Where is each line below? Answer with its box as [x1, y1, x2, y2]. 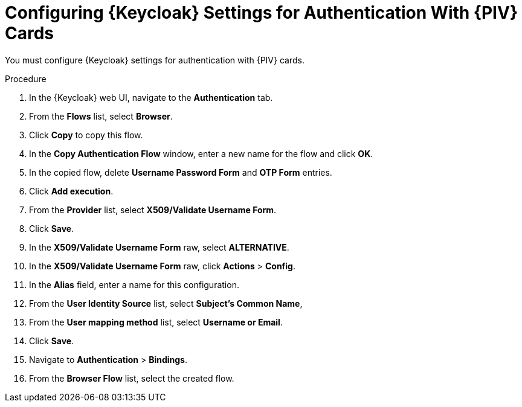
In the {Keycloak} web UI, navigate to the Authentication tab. [29, 92, 273, 103]
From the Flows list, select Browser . [29, 111, 173, 121]
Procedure [5, 73, 47, 84]
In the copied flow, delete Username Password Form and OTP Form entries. [29, 167, 332, 178]
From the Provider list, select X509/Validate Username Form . [29, 204, 277, 215]
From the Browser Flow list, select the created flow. [29, 373, 234, 383]
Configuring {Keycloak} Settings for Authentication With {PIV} [5, 2, 518, 23]
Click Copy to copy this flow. [29, 129, 143, 140]
